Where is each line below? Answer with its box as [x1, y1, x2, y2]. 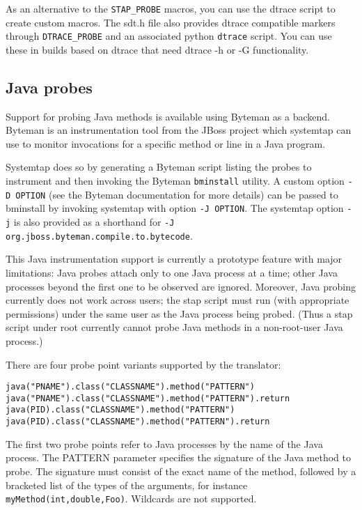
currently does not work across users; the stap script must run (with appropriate [6, 293, 349, 307]
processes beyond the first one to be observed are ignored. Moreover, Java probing [6, 279, 356, 293]
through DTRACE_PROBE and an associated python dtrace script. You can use [6, 29, 332, 43]
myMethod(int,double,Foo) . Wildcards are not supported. [6, 491, 257, 506]
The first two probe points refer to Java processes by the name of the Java [6, 436, 323, 451]
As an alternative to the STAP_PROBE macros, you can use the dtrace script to [6, 1, 336, 15]
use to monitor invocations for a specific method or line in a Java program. [6, 136, 326, 150]
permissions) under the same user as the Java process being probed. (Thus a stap [6, 306, 353, 320]
